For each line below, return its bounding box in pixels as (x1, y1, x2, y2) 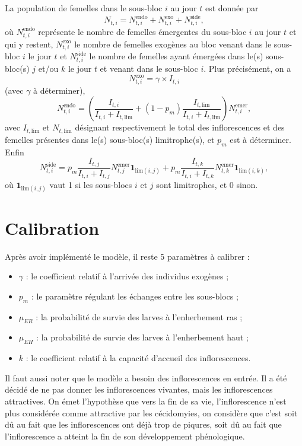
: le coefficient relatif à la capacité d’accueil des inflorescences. (26, 352, 251, 364)
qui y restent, (5, 37, 53, 50)
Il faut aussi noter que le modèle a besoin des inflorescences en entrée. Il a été (5, 371, 287, 384)
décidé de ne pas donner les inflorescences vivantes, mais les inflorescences (5, 383, 273, 396)
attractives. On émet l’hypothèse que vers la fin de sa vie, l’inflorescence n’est (5, 394, 287, 407)
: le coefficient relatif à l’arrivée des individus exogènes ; (26, 270, 229, 282)
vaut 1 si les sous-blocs (49, 179, 132, 191)
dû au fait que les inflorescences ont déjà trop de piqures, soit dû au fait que (5, 418, 282, 431)
